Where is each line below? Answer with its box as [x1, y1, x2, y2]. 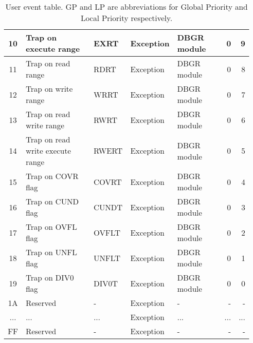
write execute [25, 145, 71, 156]
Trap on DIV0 [25, 272, 74, 283]
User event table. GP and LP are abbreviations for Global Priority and [5, 1, 248, 12]
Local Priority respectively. [80, 12, 173, 23]
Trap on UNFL [25, 246, 77, 258]
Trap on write [25, 83, 73, 94]
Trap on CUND [25, 196, 79, 207]
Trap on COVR [25, 170, 79, 182]
